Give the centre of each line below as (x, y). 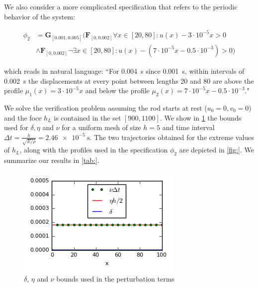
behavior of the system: (40, 16)
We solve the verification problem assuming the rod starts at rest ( (106, 107)
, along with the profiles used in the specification (94, 150)
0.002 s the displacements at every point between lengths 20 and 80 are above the (129, 80)
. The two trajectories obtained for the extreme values (172, 137)
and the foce (23, 117)
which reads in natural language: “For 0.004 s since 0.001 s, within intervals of (124, 71)
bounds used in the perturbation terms (115, 279)
